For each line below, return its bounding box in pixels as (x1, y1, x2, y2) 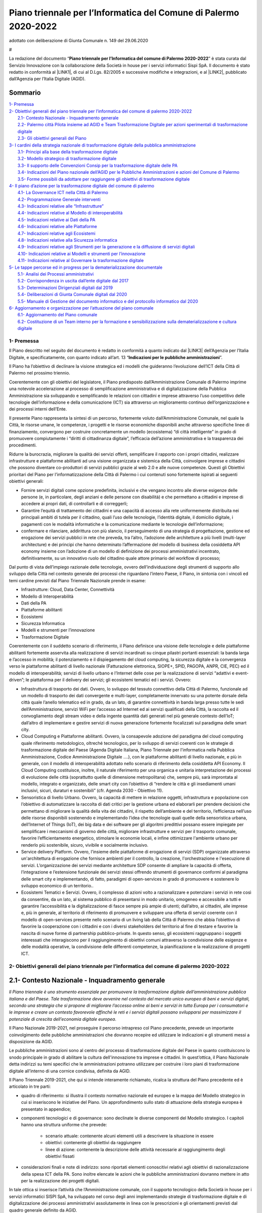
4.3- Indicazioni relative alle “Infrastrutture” (17, 203, 104, 209)
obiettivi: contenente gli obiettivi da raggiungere (45, 1140, 141, 1146)
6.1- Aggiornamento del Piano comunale (17, 312, 98, 318)
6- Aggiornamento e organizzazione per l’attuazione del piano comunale (9, 305, 154, 311)
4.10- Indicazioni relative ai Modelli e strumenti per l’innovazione (17, 250, 146, 257)
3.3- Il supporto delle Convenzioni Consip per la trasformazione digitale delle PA (17, 163, 178, 168)
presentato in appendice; (21, 1106, 71, 1112)
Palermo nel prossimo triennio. (9, 370, 70, 376)
